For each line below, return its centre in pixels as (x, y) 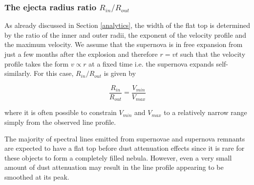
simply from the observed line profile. (60, 122)
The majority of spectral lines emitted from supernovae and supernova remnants (125, 138)
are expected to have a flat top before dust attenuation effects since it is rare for (125, 148)
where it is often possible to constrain (61, 112)
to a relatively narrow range (205, 112)
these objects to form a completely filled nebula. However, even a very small (118, 157)
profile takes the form (37, 63)
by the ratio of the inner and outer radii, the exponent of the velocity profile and (125, 35)
